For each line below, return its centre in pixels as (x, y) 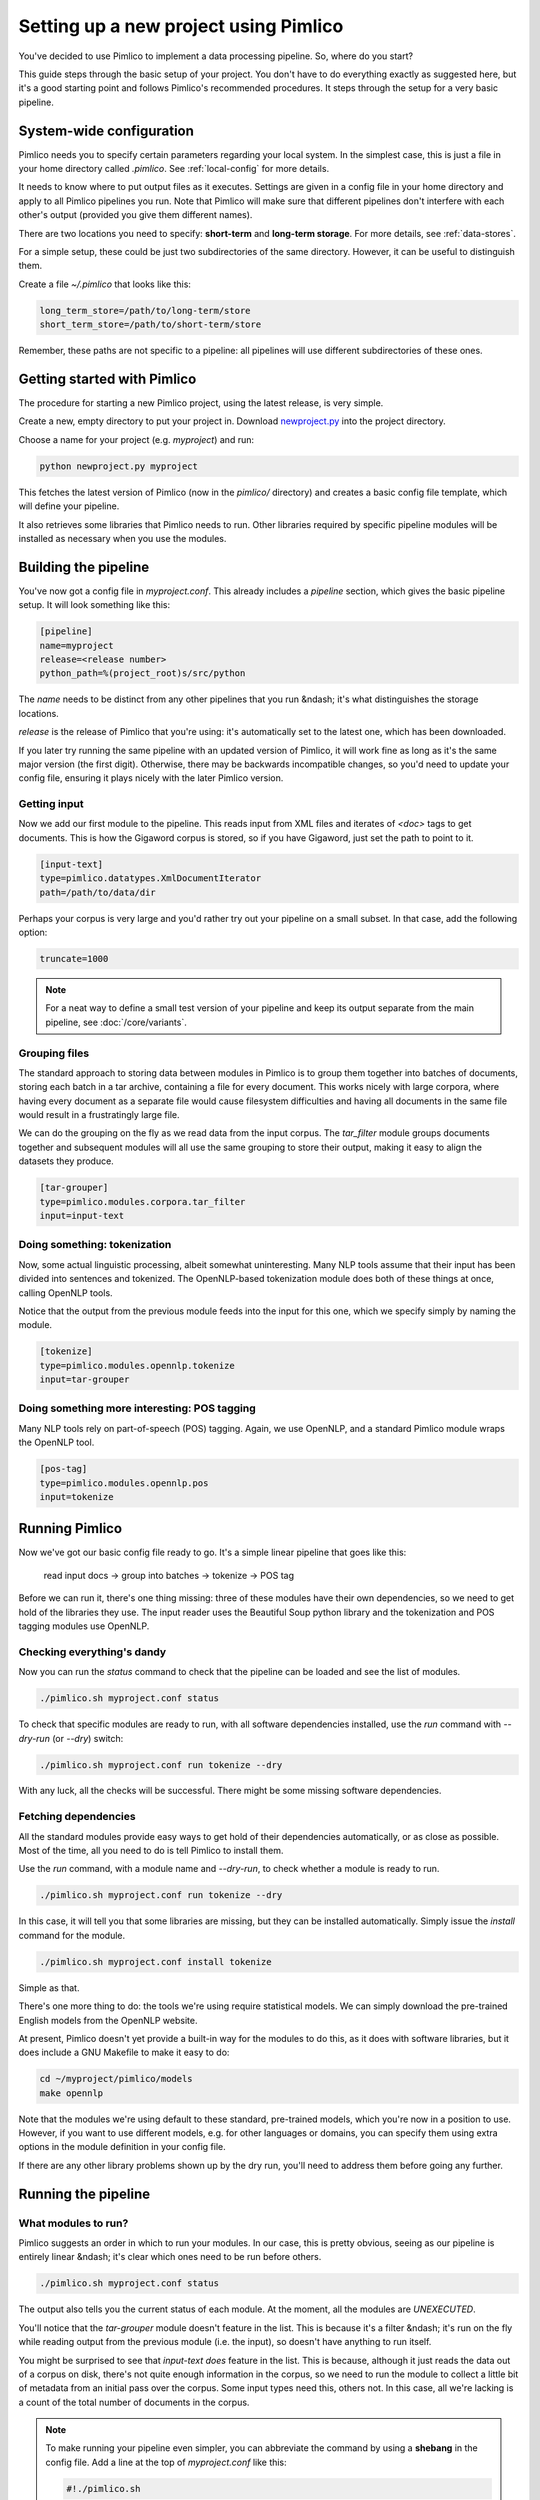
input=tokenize (76, 1496)
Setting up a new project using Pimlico (181, 26)
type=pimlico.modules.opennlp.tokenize (137, 1365)
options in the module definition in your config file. (122, 2147)
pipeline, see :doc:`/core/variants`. (116, 1022)
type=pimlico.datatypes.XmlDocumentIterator (150, 878)
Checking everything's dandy (92, 1652)
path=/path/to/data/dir (98, 892)
